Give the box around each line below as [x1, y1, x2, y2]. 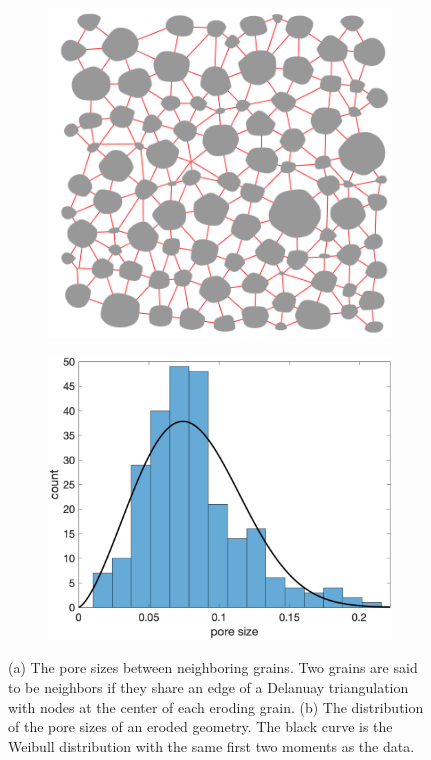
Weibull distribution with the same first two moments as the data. [8, 735, 415, 756]
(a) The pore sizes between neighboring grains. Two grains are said [8, 657, 418, 678]
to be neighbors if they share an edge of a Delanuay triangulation [8, 677, 409, 698]
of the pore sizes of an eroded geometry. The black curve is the [8, 716, 393, 737]
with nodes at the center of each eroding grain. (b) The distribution [8, 696, 424, 717]
